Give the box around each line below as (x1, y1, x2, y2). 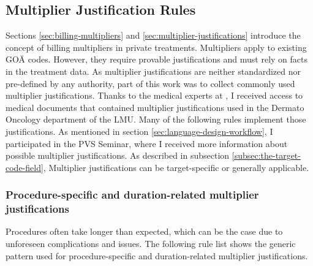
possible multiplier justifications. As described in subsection (6, 149, 230, 162)
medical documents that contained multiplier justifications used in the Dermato (6, 101, 304, 113)
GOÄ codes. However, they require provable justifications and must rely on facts (6, 53, 307, 66)
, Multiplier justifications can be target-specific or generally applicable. (43, 161, 309, 173)
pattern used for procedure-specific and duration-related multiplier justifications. (6, 249, 308, 262)
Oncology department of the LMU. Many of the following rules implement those (6, 113, 306, 126)
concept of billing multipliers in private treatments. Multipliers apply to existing (6, 40, 307, 53)
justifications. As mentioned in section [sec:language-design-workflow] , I (6, 124, 273, 137)
